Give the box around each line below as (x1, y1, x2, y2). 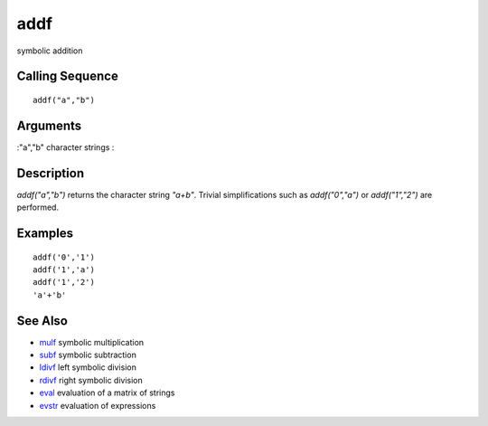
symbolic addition (16, 45, 83, 56)
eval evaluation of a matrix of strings (39, 387, 175, 398)
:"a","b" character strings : (16, 141, 115, 153)
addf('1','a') (33, 264, 95, 275)
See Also (16, 313, 68, 328)
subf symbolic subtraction (39, 349, 137, 361)
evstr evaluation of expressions (39, 400, 156, 411)
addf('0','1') (33, 251, 95, 262)
